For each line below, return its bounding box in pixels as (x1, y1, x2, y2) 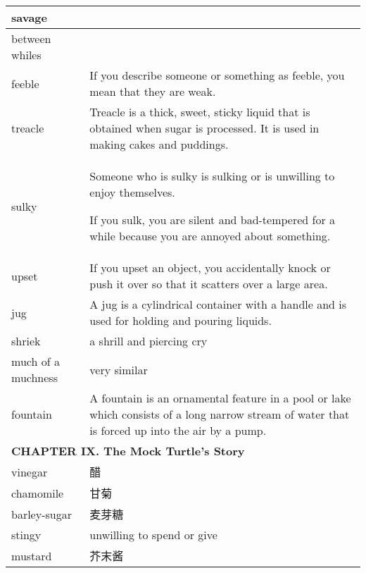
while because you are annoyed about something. (89, 228, 331, 244)
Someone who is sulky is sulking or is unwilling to (89, 168, 335, 184)
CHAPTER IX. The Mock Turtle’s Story (11, 443, 245, 459)
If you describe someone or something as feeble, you (89, 67, 345, 83)
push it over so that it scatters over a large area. (89, 276, 328, 292)
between (11, 30, 51, 47)
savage (11, 9, 47, 25)
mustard (11, 547, 52, 564)
